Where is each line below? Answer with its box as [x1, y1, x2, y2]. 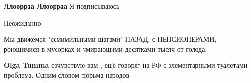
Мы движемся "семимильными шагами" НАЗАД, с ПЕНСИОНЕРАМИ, [4, 34, 217, 44]
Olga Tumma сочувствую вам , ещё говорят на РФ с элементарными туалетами [4, 60, 248, 70]
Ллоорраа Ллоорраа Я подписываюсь [4, 1, 120, 11]
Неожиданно [4, 17, 41, 28]
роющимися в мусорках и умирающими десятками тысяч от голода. [4, 43, 207, 54]
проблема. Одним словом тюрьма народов [4, 69, 130, 80]
